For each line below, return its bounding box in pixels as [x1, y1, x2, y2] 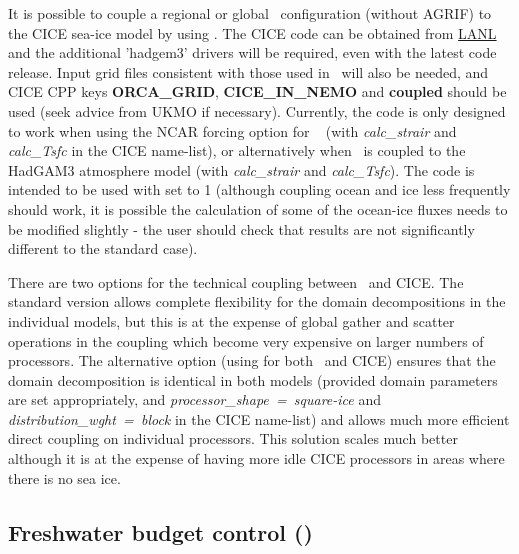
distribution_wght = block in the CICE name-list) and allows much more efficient [8, 408, 510, 429]
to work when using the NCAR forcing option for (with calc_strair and [8, 120, 457, 141]
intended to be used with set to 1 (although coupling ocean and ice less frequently [8, 179, 511, 200]
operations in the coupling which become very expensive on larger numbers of [8, 330, 484, 351]
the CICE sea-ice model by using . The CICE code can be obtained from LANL [8, 22, 497, 43]
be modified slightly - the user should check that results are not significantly [8, 218, 475, 239]
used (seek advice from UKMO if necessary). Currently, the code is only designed [8, 100, 506, 121]
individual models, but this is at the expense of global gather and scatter [8, 310, 455, 331]
